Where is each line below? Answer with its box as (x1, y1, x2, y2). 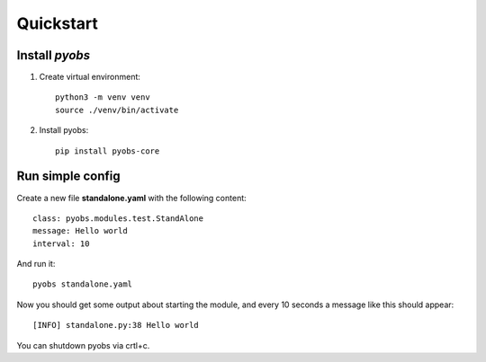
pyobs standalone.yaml (32, 279, 133, 289)
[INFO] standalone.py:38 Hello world (32, 320, 200, 331)
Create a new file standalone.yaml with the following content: (16, 192, 247, 203)
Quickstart (16, 13, 99, 33)
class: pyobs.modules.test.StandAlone (32, 213, 204, 224)
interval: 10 (32, 238, 90, 249)
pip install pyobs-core (55, 146, 160, 156)
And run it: (16, 259, 56, 269)
